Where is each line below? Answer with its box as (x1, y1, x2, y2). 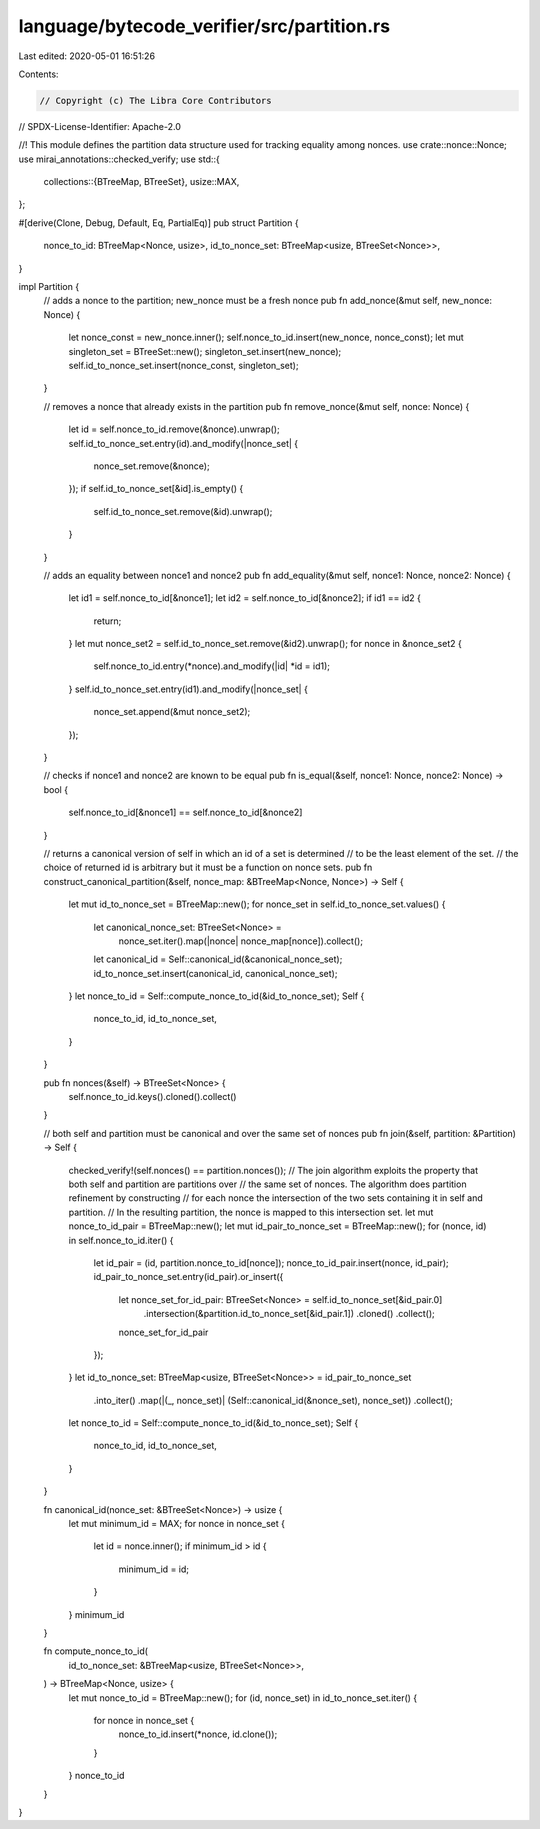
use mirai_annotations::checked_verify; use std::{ (18, 153, 220, 165)
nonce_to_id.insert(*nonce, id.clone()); (118, 1728, 278, 1740)
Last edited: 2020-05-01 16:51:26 (18, 50, 155, 62)
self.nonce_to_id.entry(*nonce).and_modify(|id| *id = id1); (93, 660, 330, 672)
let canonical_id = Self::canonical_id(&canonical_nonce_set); (93, 953, 343, 965)
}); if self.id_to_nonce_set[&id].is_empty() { (68, 483, 244, 495)
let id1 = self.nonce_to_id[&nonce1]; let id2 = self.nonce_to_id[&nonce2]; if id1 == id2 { (68, 592, 422, 604)
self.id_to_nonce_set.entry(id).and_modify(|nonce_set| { (68, 437, 299, 449)
